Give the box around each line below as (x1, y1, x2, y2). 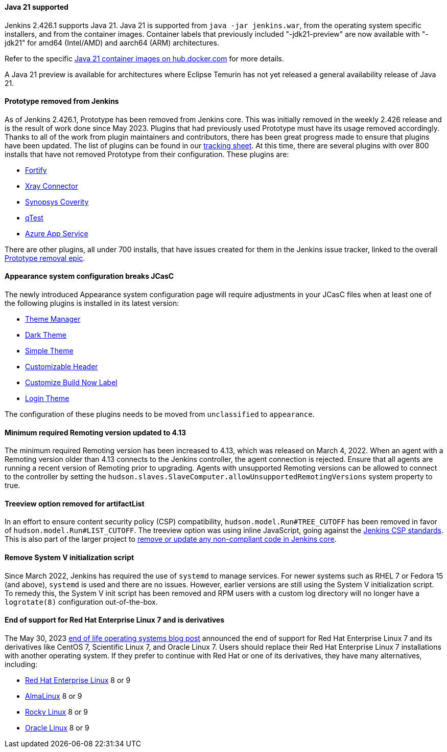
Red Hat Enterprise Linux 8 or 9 (25, 675, 131, 684)
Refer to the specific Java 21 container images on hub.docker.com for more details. (5, 54, 284, 63)
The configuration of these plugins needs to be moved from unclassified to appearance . (5, 410, 315, 419)
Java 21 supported (5, 3, 68, 11)
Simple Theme (25, 346, 74, 356)
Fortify (25, 165, 47, 174)
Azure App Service (25, 229, 88, 238)
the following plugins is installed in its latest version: (5, 299, 179, 308)
